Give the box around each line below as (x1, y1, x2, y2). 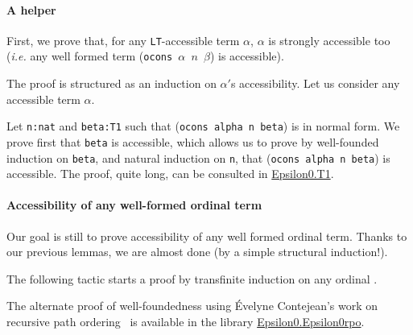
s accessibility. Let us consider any (230, 75, 400, 92)
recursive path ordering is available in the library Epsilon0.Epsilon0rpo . (6, 313, 365, 330)
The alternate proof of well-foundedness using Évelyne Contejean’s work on (6, 297, 378, 314)
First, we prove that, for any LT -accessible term (6, 31, 240, 48)
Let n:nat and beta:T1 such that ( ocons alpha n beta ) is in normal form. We (6, 118, 400, 134)
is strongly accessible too (268, 31, 390, 48)
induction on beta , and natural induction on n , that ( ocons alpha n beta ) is (6, 149, 390, 166)
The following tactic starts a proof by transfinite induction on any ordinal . (6, 270, 378, 287)
